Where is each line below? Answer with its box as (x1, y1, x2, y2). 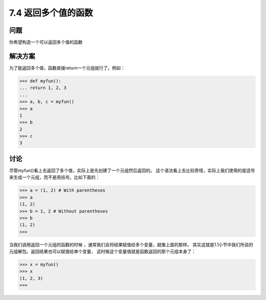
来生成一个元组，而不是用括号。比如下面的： (9, 174, 100, 180)
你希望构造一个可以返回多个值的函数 (9, 39, 83, 45)
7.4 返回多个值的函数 (9, 7, 93, 18)
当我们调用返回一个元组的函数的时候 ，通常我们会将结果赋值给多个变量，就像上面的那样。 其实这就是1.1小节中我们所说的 (9, 241, 254, 247)
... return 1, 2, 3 (19, 85, 66, 91)
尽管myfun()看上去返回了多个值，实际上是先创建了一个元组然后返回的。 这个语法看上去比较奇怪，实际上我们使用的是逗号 (9, 167, 256, 173)
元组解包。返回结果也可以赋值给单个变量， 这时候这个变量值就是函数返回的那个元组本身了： (9, 249, 196, 255)
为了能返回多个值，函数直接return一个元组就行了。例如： (9, 65, 125, 71)
